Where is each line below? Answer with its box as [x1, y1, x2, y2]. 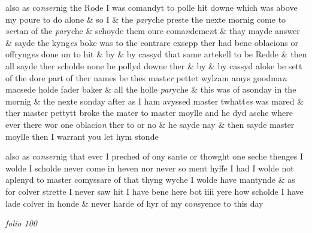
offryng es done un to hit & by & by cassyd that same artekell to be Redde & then [5, 48, 307, 60]
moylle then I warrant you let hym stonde [5, 130, 159, 142]
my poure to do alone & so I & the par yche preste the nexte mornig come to [5, 13, 286, 25]
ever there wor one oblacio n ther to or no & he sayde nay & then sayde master [5, 118, 295, 130]
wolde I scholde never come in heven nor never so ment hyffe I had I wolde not [5, 161, 294, 174]
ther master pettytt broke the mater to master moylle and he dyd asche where [5, 106, 293, 119]
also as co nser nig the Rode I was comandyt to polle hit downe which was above [5, 1, 298, 13]
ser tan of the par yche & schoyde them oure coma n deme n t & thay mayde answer [5, 24, 300, 37]
